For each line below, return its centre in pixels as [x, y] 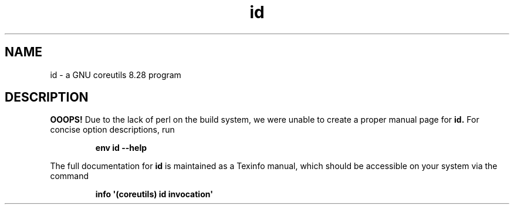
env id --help [121, 148]
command [70, 176]
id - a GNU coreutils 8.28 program [116, 75]
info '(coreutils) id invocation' [154, 194]
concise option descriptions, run [112, 130]
